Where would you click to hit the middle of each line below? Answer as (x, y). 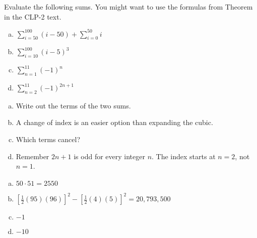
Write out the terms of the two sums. (73, 105)
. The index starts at (184, 156)
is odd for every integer (109, 156)
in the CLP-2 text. (33, 16)
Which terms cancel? (48, 139)
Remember (33, 156)
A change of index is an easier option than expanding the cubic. (114, 122)
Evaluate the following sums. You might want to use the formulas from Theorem (128, 7)
